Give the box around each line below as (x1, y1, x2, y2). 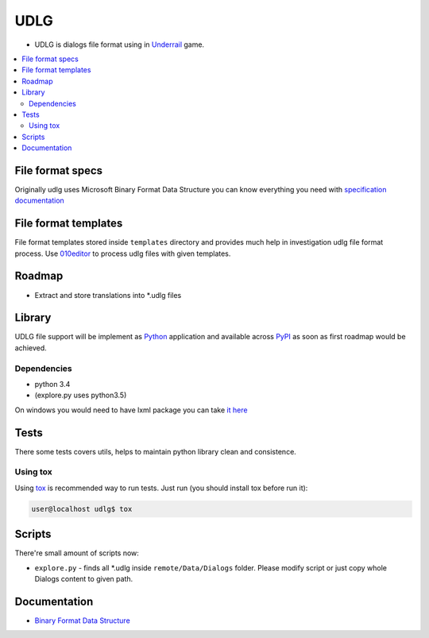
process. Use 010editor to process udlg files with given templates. (14, 249, 231, 258)
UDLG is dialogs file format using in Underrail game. (34, 40, 205, 49)
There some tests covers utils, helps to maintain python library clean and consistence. (14, 447, 297, 456)
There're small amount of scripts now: (14, 548, 139, 558)
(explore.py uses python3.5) (34, 390, 127, 400)
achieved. (14, 342, 47, 353)
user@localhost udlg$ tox (31, 505, 133, 513)
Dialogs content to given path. (34, 574, 133, 584)
